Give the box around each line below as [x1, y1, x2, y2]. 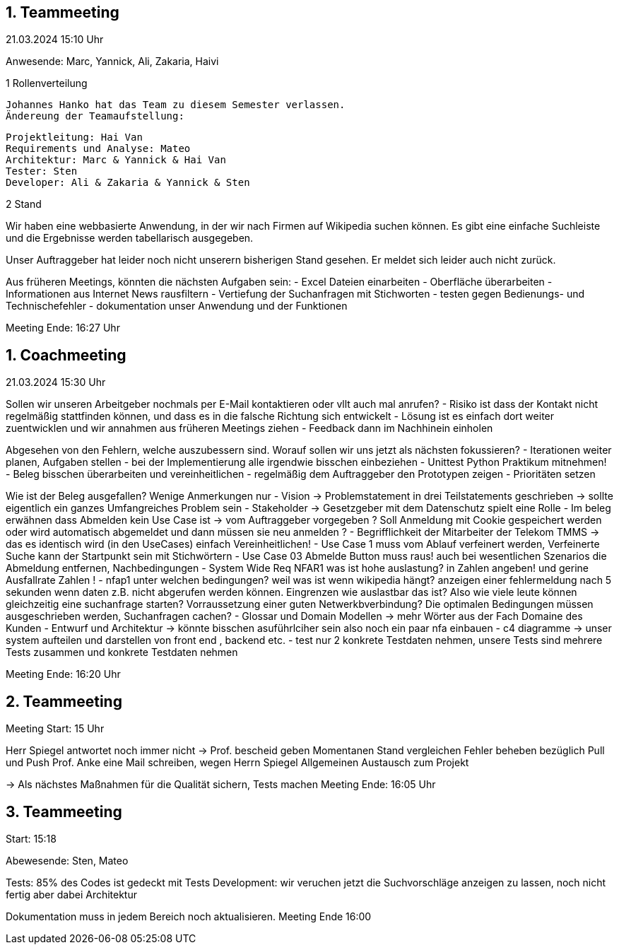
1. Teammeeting [6, 4, 119, 21]
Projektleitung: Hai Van [6, 131, 143, 143]
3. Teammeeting [6, 802, 122, 821]
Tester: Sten [6, 165, 78, 177]
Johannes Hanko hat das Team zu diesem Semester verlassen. [6, 99, 346, 111]
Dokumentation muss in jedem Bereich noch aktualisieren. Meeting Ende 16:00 [6, 910, 372, 922]
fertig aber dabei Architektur [6, 888, 137, 901]
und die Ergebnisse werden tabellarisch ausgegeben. [6, 232, 254, 245]
